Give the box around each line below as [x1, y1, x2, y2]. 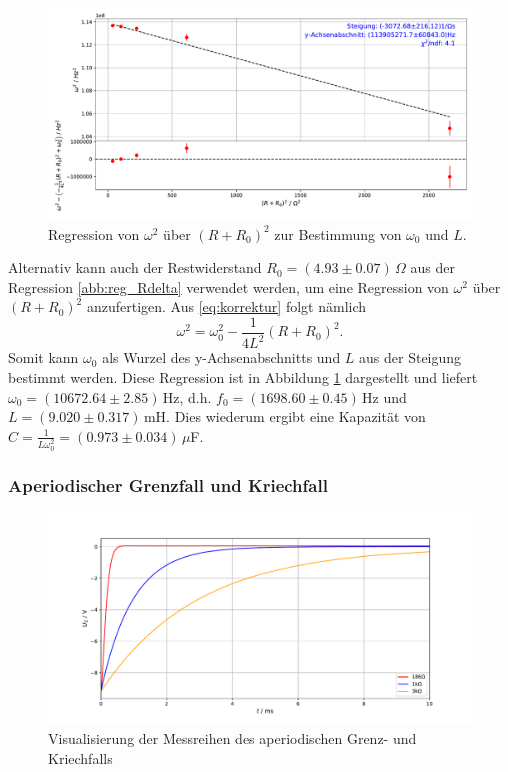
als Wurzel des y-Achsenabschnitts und [102, 347, 341, 368]
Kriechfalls [48, 748, 113, 769]
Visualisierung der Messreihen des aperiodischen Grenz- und [48, 728, 417, 749]
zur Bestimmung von [274, 223, 402, 244]
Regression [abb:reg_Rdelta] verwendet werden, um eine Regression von [8, 276, 449, 297]
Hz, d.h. [162, 386, 212, 407]
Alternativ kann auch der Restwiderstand [8, 257, 262, 278]
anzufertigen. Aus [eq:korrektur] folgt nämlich [86, 296, 367, 317]
